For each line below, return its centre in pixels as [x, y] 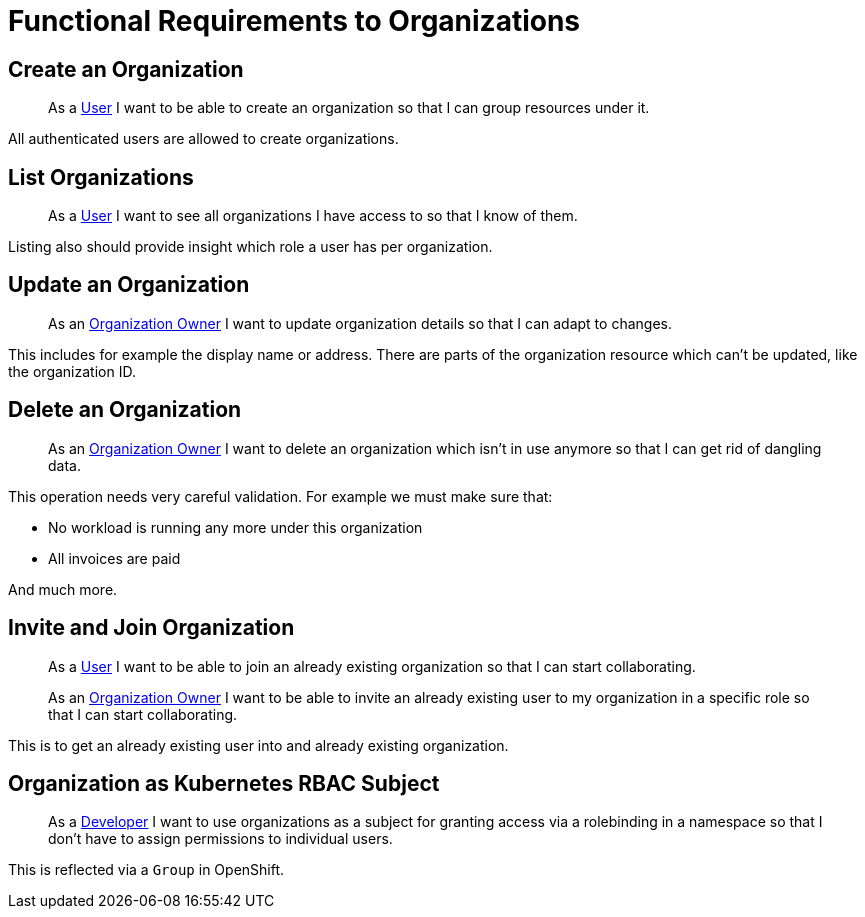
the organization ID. [72, 371]
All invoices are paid [114, 558]
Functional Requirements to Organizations [294, 21]
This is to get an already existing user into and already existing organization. [258, 745]
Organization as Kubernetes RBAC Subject [224, 783]
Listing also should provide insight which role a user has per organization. [250, 247]
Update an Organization [129, 285]
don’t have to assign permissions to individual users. [220, 839]
